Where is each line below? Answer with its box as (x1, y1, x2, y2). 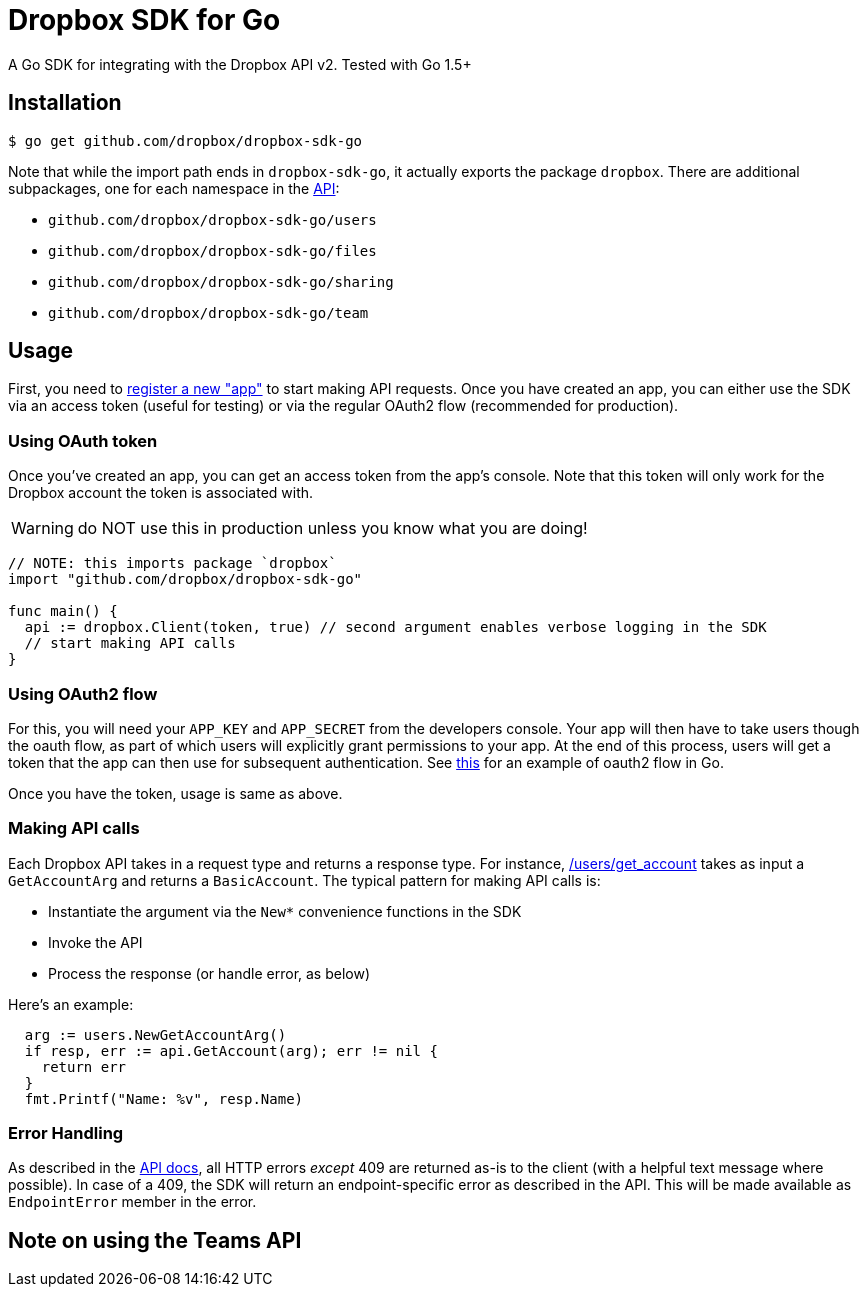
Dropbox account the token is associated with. (8, 484, 314, 502)
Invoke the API (48, 933, 143, 951)
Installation (8, 90, 122, 116)
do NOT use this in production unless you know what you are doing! (77, 518, 588, 539)
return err (41, 1058, 127, 1075)
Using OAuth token (8, 430, 158, 451)
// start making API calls (24, 635, 236, 652)
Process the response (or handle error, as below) (48, 964, 371, 982)
